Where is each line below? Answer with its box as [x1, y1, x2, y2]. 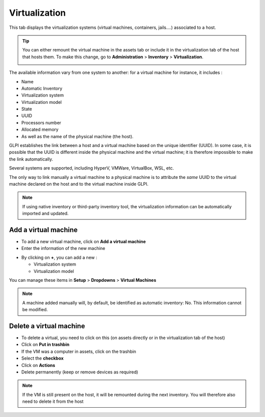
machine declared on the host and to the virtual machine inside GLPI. [9, 181, 149, 187]
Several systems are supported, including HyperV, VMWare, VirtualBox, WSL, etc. [9, 165, 174, 171]
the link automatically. [9, 156, 53, 162]
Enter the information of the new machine [21, 245, 106, 251]
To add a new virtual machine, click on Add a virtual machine [21, 239, 146, 245]
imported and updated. [22, 211, 69, 217]
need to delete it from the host [22, 398, 84, 404]
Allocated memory [21, 126, 59, 132]
